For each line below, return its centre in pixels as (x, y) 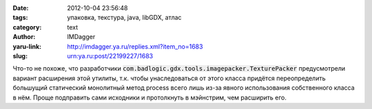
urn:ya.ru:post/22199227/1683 (110, 56)
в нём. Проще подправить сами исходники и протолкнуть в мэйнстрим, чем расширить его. (150, 97)
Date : (21, 8)
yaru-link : (27, 46)
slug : (20, 56)
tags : (20, 18)
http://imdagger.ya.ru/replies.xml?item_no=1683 (135, 46)
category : (27, 27)
